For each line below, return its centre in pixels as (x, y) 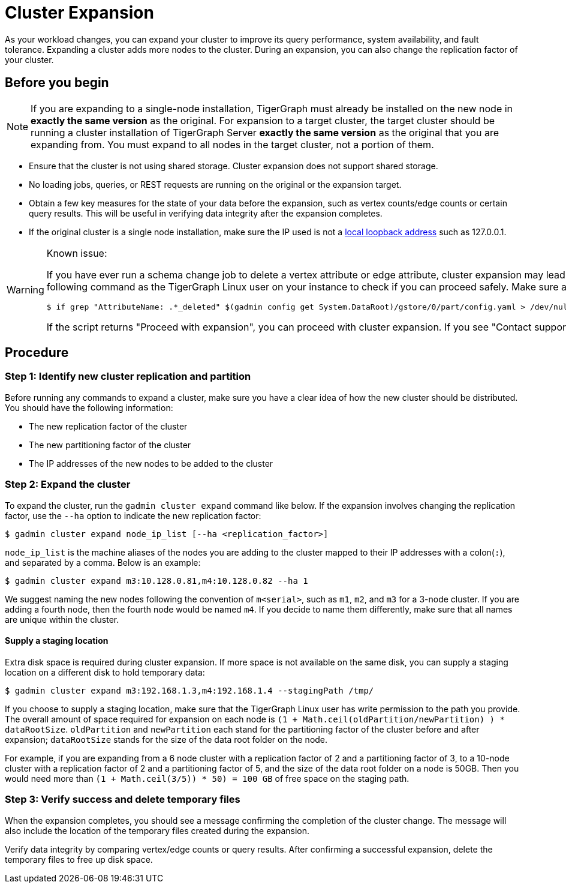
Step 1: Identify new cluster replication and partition (128, 376)
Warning (25, 290)
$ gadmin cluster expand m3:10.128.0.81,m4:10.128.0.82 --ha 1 (156, 580)
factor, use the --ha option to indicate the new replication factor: (133, 515)
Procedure (37, 353)
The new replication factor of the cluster (108, 426)
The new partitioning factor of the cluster (110, 445)
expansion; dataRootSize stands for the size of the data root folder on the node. (166, 739)
